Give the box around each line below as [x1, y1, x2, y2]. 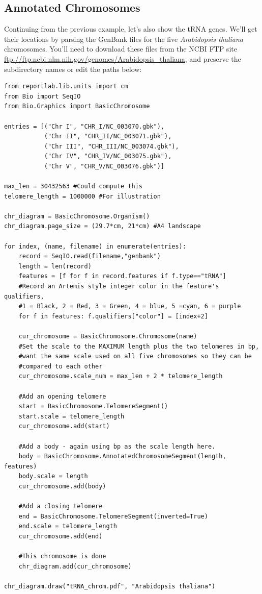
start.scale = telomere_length [18, 412, 125, 420]
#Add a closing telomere [18, 503, 103, 510]
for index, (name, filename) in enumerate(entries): [4, 242, 186, 250]
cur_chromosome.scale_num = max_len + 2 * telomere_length [18, 373, 223, 380]
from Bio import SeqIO [4, 92, 81, 100]
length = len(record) [18, 262, 92, 270]
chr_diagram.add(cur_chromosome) [18, 562, 132, 570]
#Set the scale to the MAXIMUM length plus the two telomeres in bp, [18, 342, 259, 350]
